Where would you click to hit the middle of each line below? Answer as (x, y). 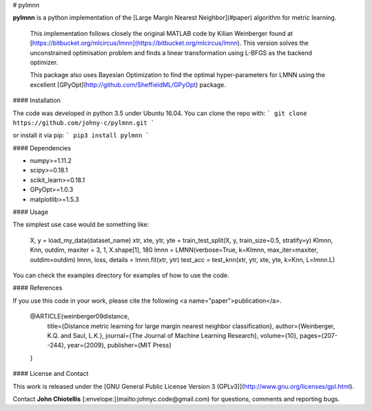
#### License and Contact (51, 374)
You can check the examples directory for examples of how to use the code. (121, 275)
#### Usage (30, 212)
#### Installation (37, 101)
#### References (38, 288)
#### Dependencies (42, 148)
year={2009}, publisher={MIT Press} (120, 345)
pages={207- (319, 335)
